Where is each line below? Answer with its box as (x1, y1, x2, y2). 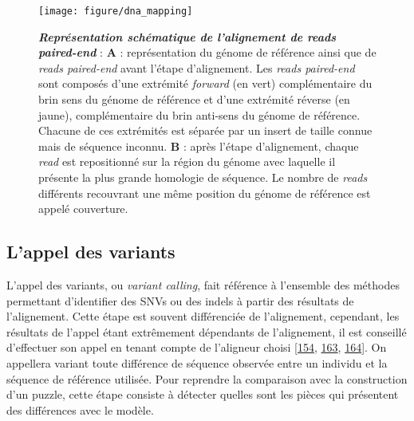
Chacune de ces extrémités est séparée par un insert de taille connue (38, 122, 373, 139)
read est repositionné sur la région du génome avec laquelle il (38, 153, 336, 170)
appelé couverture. (38, 200, 128, 217)
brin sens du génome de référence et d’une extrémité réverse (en (38, 91, 350, 108)
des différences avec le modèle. (6, 401, 154, 418)
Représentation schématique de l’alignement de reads (38, 28, 337, 45)
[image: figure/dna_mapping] (38, 6, 193, 17)
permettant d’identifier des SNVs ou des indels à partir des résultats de (6, 292, 354, 309)
